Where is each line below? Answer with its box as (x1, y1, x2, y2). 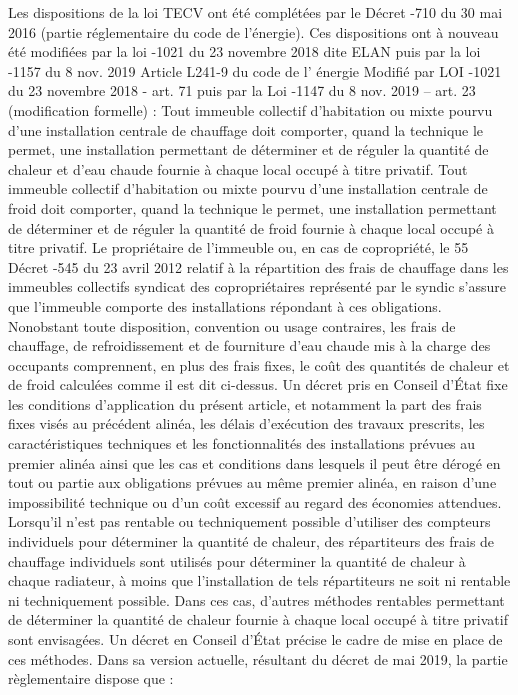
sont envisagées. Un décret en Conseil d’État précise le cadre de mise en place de (8, 629, 503, 649)
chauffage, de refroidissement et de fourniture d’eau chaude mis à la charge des (8, 335, 491, 356)
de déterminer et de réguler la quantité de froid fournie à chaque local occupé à (8, 217, 494, 238)
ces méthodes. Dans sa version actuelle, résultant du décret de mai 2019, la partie (8, 648, 508, 669)
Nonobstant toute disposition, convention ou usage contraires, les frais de (8, 315, 456, 336)
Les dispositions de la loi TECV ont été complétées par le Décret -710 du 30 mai (8, 2, 503, 22)
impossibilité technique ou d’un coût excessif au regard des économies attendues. (8, 491, 502, 512)
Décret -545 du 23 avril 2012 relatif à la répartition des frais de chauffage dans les (8, 256, 509, 277)
